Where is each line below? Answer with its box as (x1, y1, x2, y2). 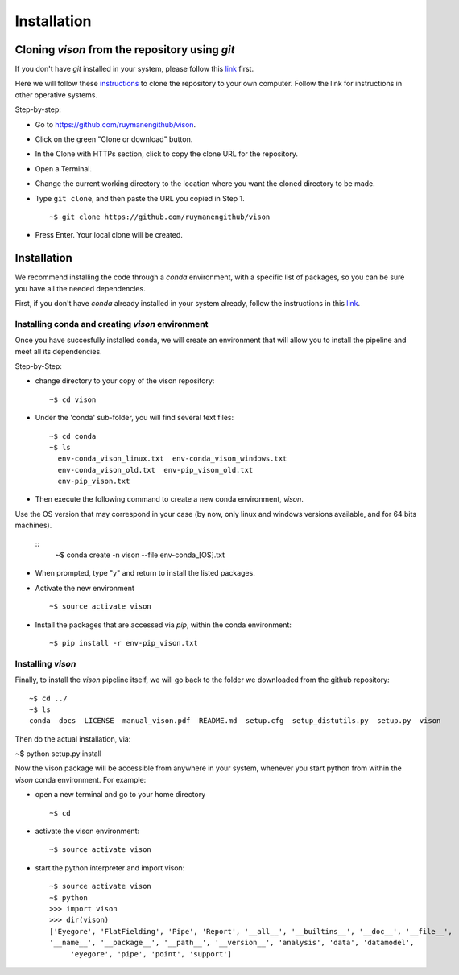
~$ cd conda (49, 432, 97, 440)
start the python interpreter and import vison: (35, 862, 185, 873)
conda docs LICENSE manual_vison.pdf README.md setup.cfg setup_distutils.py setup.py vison (29, 717, 441, 725)
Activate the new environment (35, 583, 134, 593)
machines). (14, 520, 52, 531)
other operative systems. (14, 89, 98, 100)
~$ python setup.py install (14, 749, 102, 758)
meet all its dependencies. (14, 346, 102, 356)
